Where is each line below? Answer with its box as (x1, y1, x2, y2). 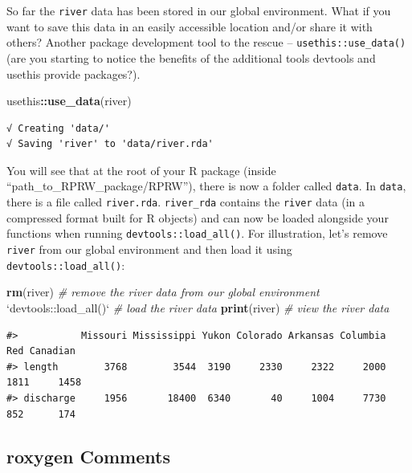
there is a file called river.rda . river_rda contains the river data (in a (6, 194, 365, 210)
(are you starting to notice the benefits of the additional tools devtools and (6, 49, 376, 66)
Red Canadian (6, 345, 75, 357)
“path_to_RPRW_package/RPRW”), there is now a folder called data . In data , (6, 177, 406, 194)
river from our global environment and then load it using (6, 241, 292, 258)
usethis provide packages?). (6, 65, 141, 82)
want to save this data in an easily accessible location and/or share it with (6, 18, 373, 35)
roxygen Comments (6, 444, 170, 469)
